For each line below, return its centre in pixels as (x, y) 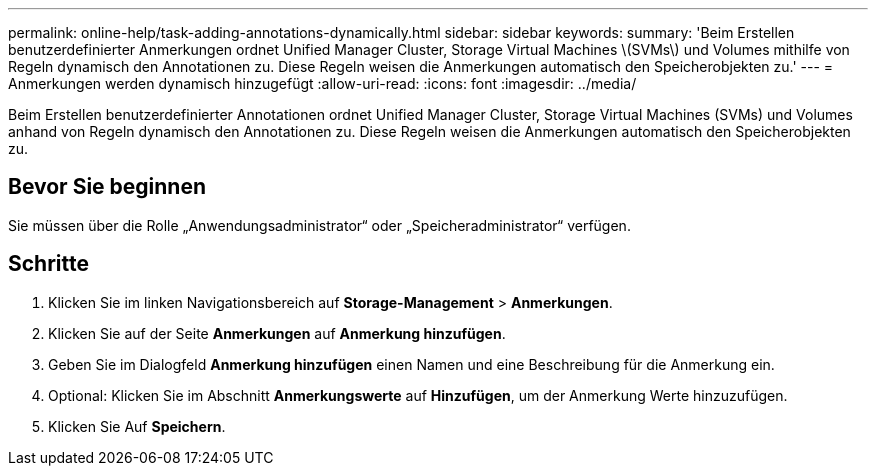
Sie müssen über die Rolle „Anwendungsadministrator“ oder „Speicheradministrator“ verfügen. (319, 225)
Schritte (48, 264)
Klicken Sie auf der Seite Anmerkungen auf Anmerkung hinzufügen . (277, 333)
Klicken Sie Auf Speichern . (137, 426)
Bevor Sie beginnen (107, 187)
